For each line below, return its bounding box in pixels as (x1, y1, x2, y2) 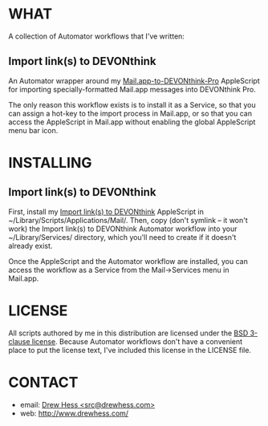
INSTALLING (8, 153, 92, 172)
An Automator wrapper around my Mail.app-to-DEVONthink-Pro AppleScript (8, 75, 260, 85)
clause (8, 336, 30, 346)
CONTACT (8, 373, 79, 392)
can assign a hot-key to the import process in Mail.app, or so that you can (8, 108, 253, 118)
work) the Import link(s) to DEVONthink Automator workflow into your (8, 224, 238, 233)
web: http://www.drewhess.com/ (19, 408, 129, 418)
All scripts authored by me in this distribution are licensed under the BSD (8, 328, 249, 338)
